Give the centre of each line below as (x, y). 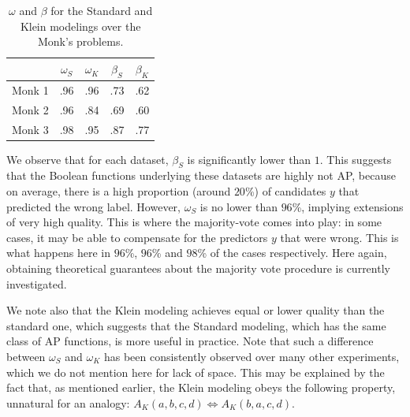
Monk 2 (30, 109)
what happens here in (58, 253)
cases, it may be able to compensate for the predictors (137, 237)
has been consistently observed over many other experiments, (252, 356)
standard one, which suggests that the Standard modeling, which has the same (196, 325)
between (26, 356)
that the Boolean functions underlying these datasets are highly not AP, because (201, 175)
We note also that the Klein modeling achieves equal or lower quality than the (196, 310)
